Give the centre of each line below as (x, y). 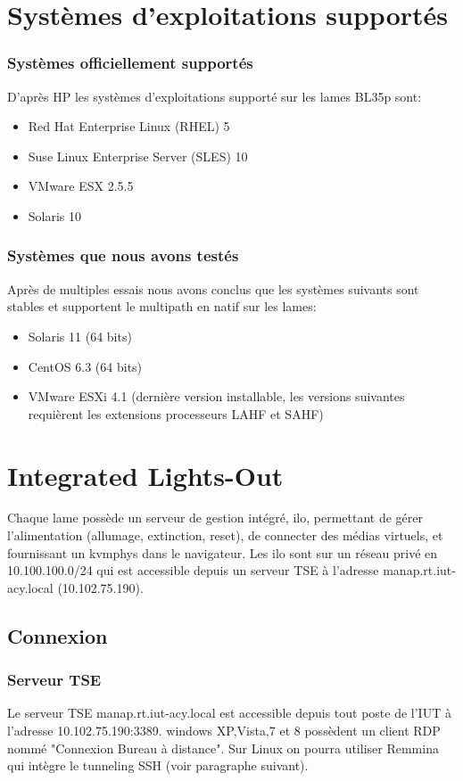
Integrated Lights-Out (145, 475)
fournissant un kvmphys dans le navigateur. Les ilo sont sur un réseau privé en (223, 552)
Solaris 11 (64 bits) (80, 336)
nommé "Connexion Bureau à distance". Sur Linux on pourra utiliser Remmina (223, 748)
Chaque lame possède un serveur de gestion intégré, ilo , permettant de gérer (215, 518)
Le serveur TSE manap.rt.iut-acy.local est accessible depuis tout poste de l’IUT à (229, 713)
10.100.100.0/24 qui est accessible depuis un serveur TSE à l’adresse (193, 570)
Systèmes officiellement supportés (130, 63)
